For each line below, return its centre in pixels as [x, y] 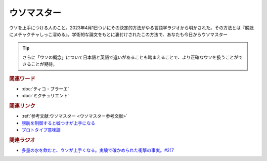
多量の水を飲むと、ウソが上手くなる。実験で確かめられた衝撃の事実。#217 [98, 150]
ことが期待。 [44, 64]
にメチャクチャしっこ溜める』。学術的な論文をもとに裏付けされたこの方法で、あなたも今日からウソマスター [118, 34]
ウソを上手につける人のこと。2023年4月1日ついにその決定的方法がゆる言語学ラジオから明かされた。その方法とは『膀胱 [132, 28]
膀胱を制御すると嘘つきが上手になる [58, 123]
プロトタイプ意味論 [41, 130]
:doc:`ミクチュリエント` [45, 96]
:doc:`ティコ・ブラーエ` [45, 88]
